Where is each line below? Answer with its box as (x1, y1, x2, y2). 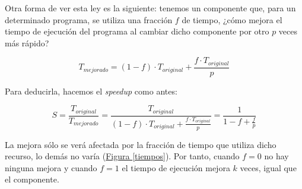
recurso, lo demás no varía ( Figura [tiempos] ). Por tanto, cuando (5, 150, 240, 162)
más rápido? (5, 36, 49, 49)
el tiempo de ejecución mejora (122, 161, 230, 174)
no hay (264, 150, 289, 162)
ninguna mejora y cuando (5, 161, 97, 174)
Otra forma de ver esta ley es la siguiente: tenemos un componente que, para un (5, 2, 296, 14)
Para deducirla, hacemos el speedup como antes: (5, 84, 177, 97)
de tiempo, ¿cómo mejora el (182, 13, 282, 26)
